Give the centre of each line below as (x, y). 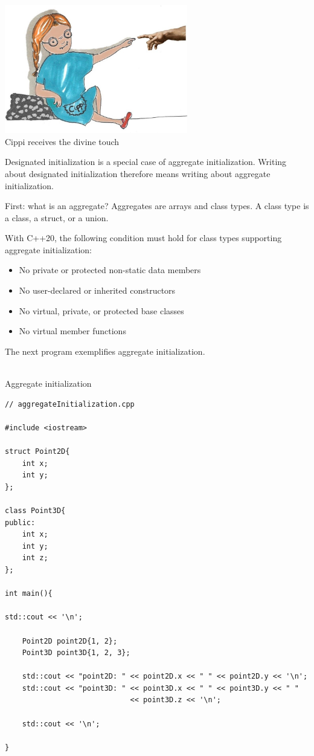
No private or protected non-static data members (110, 270)
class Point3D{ (35, 510)
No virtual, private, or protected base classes (101, 310)
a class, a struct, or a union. (57, 217)
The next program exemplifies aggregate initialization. (105, 351)
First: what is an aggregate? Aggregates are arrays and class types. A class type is (157, 206)
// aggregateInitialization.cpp (70, 404)
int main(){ (29, 594)
